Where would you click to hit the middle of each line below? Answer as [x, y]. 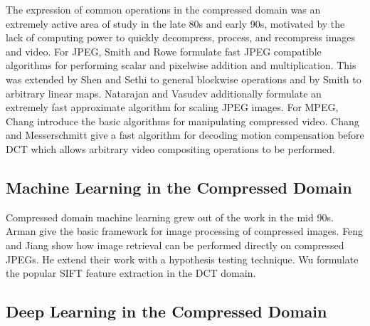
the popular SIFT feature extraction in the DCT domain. [131, 273]
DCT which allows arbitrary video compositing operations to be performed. [170, 148]
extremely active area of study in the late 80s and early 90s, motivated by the [175, 23]
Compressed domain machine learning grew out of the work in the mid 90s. [170, 217]
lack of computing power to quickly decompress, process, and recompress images [181, 37]
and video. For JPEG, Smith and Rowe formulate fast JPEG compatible [164, 51]
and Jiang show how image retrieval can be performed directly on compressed [175, 244]
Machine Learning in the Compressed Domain [179, 187]
